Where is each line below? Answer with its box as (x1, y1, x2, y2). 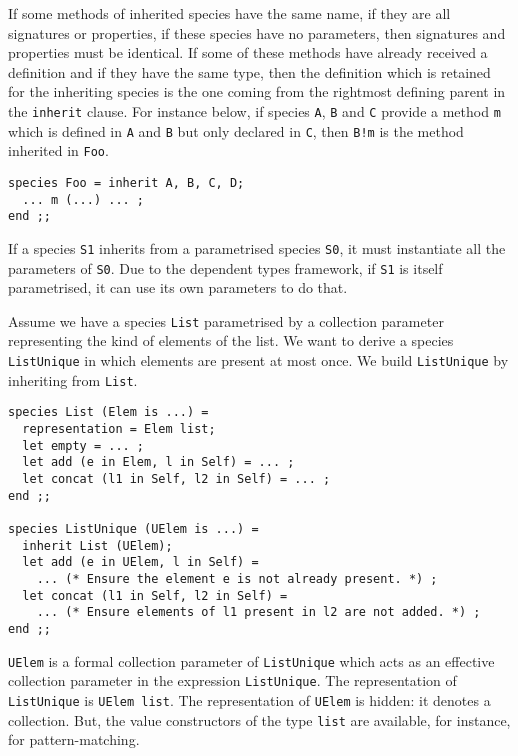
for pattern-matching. (8, 729, 140, 750)
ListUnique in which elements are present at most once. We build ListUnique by (8, 350, 509, 371)
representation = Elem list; (22, 422, 216, 437)
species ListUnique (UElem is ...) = (8, 521, 259, 536)
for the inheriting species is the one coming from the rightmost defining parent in (8, 81, 506, 102)
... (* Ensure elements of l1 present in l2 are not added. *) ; (36, 605, 481, 620)
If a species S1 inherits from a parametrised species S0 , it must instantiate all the (8, 237, 506, 258)
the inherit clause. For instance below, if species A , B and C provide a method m (8, 100, 501, 121)
